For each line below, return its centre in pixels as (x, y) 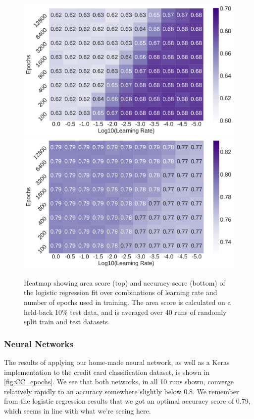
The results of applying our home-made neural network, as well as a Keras (117, 362)
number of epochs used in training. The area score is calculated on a (127, 302)
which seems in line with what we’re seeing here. (77, 410)
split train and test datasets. (67, 322)
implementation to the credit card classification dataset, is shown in (107, 372)
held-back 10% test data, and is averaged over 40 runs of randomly (125, 312)
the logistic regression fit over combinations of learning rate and (121, 292)
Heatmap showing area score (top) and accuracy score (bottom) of (125, 282)
